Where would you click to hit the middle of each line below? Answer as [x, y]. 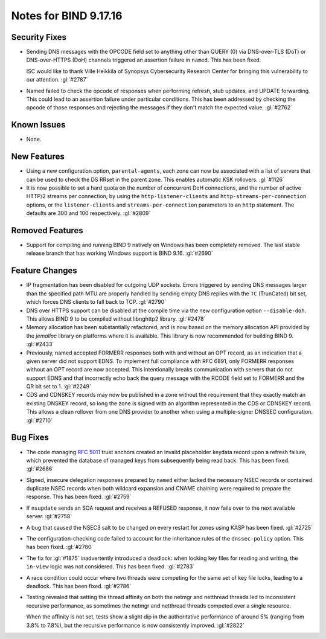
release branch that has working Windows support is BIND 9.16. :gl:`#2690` [120, 253]
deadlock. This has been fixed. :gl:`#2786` [79, 586]
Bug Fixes [30, 438]
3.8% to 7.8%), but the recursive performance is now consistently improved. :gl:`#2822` [135, 625]
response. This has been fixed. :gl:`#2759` [79, 497]
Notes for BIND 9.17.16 [67, 16]
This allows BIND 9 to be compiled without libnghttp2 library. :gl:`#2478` [116, 319]
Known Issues [38, 125]
